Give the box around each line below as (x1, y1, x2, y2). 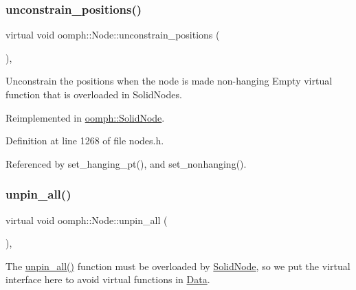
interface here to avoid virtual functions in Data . (5, 272, 210, 287)
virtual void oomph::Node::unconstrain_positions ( (5, 27, 220, 42)
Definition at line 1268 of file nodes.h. (5, 133, 164, 148)
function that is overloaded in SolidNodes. (5, 87, 182, 101)
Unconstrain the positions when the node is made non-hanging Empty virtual (5, 74, 333, 88)
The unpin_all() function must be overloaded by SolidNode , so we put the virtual (5, 258, 351, 273)
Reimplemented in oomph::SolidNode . (5, 110, 165, 124)
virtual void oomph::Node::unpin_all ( (5, 212, 168, 227)
